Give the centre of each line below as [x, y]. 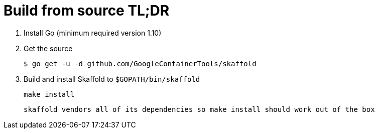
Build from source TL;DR [87, 11]
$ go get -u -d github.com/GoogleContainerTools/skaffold [140, 63]
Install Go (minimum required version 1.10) [93, 33]
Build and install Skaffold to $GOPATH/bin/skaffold [112, 79]
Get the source [48, 48]
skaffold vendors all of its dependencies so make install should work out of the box [199, 109]
